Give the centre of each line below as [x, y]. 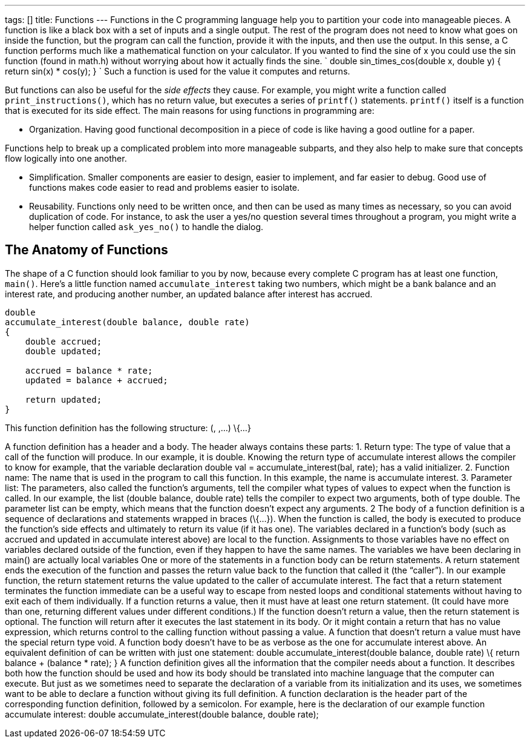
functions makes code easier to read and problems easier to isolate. [165, 187]
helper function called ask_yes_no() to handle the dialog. [146, 227]
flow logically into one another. [66, 158]
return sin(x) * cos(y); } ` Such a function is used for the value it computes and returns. [178, 71]
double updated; [64, 351]
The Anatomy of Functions [87, 250]
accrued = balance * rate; [89, 370]
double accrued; [64, 341]
